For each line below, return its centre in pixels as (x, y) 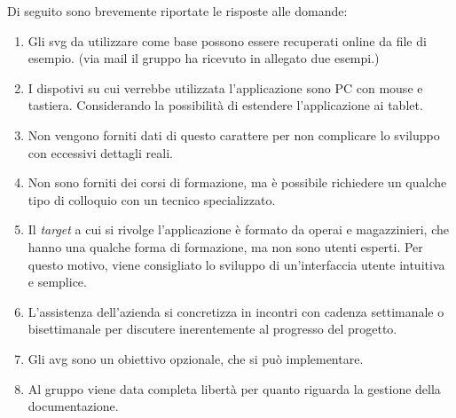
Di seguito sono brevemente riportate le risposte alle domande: (177, 11)
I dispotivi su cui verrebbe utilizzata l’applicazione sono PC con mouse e (225, 87)
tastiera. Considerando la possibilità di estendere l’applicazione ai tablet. (225, 105)
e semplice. (57, 282)
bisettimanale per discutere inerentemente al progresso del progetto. (212, 329)
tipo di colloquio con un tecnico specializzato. (152, 199)
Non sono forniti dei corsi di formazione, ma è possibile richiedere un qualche (237, 182)
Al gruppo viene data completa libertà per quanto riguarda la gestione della (234, 388)
